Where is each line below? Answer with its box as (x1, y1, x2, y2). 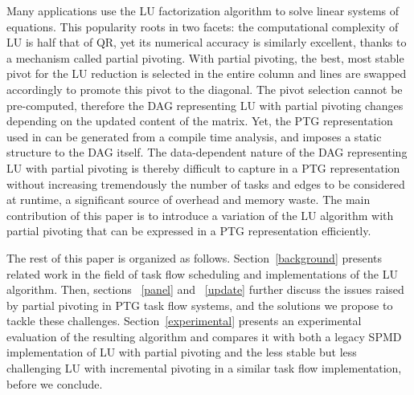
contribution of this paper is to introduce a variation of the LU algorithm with (6, 206, 394, 223)
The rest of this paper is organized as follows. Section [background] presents (6, 249, 383, 266)
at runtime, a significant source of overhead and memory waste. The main (6, 191, 371, 208)
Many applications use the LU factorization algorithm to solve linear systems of (6, 2, 400, 18)
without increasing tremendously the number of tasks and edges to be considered (6, 175, 405, 192)
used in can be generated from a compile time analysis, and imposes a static (6, 128, 382, 145)
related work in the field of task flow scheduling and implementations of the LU (6, 265, 399, 282)
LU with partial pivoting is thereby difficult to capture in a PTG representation (6, 159, 400, 176)
